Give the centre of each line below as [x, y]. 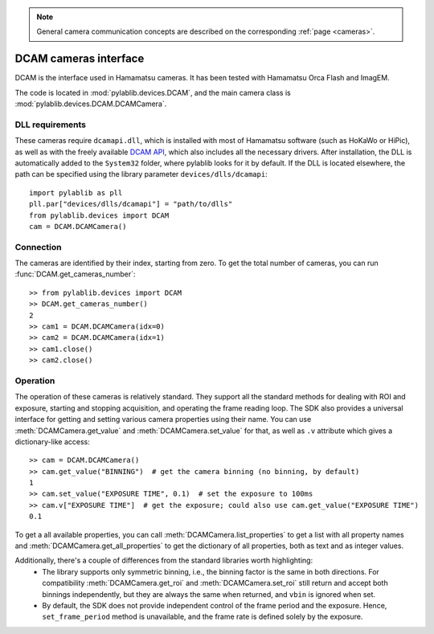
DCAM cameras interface [80, 59]
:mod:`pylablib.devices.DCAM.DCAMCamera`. [91, 104]
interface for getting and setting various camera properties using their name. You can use [163, 419]
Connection [38, 247]
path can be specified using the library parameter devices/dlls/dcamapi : [141, 174]
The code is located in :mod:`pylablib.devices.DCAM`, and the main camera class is [153, 92]
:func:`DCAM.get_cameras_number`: [75, 274]
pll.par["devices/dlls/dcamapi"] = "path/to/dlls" [131, 204]
